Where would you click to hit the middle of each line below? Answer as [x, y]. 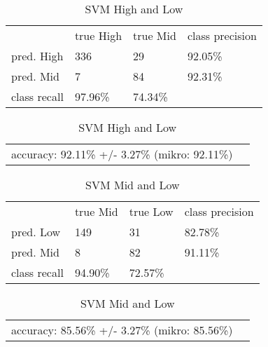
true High [98, 35]
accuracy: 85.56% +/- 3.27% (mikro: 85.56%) [122, 330]
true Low [151, 211]
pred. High [37, 56]
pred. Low [36, 232]
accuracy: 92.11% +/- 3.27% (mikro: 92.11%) [122, 154]
